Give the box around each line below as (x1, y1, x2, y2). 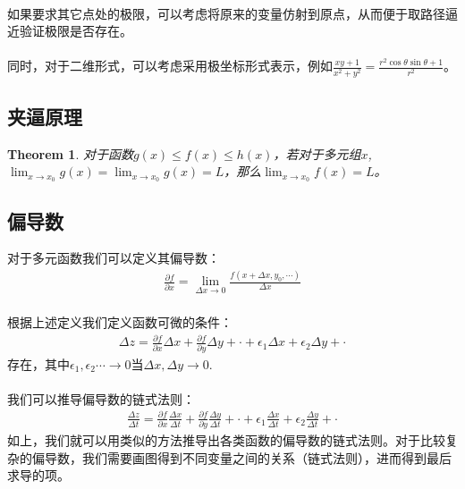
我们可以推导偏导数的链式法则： (7, 389, 195, 408)
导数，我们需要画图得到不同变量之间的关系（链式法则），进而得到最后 (44, 448, 452, 467)
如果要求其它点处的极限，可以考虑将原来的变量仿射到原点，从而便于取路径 (7, 4, 445, 22)
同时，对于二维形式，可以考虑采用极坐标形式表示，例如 (7, 56, 333, 75)
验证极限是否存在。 (19, 21, 132, 40)
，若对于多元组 (273, 144, 361, 163)
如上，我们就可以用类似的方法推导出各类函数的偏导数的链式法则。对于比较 (7, 431, 445, 450)
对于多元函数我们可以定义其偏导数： (7, 249, 220, 267)
